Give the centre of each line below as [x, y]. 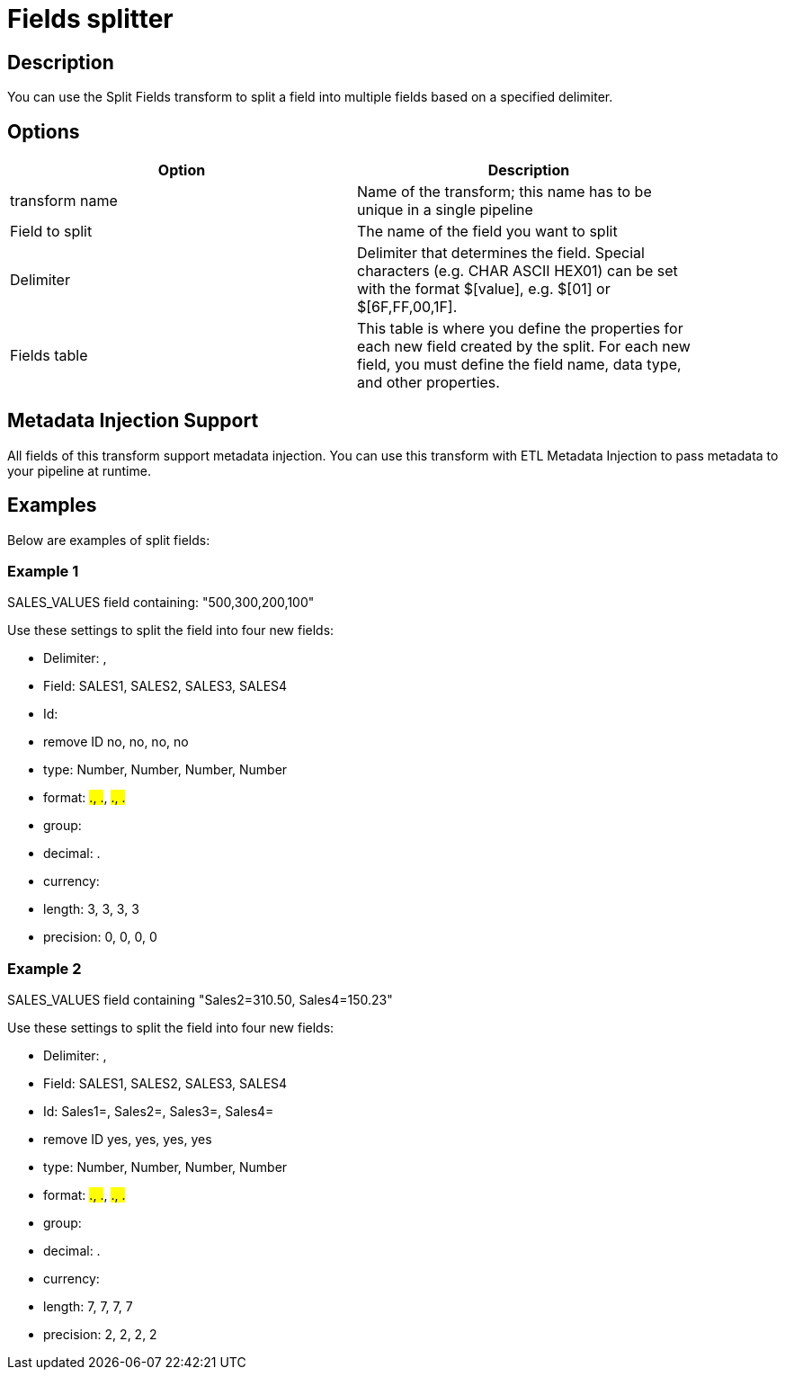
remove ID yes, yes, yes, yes [128, 1140]
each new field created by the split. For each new [524, 347]
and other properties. [428, 383]
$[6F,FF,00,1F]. [407, 307]
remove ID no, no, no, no [116, 742]
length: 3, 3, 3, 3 [91, 909]
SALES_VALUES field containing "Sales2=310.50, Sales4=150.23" [200, 1000]
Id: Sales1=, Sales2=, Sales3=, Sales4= [159, 1112]
